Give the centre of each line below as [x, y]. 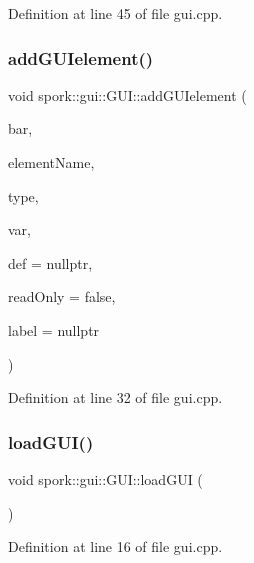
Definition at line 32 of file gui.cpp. [115, 397]
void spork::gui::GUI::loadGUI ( [105, 478]
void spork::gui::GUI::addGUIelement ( [127, 94]
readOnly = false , [62, 296]
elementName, [51, 162]
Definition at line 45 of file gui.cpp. [115, 13]
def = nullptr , [50, 262]
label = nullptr [54, 329]
